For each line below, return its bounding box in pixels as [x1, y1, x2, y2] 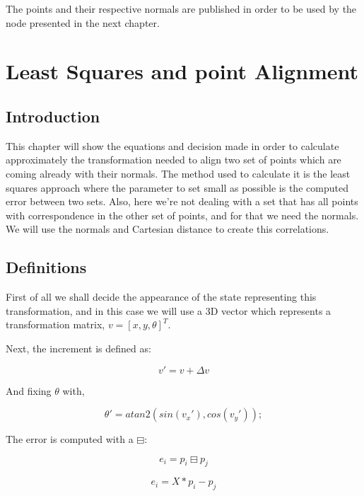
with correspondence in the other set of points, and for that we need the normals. [6, 207, 359, 222]
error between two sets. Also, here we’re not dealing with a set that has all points [6, 194, 358, 209]
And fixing [6, 383, 52, 398]
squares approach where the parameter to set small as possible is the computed [6, 180, 348, 195]
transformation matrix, [6, 317, 105, 332]
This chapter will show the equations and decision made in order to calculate [6, 138, 339, 153]
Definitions [6, 256, 87, 278]
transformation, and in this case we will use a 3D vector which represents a [6, 303, 331, 318]
